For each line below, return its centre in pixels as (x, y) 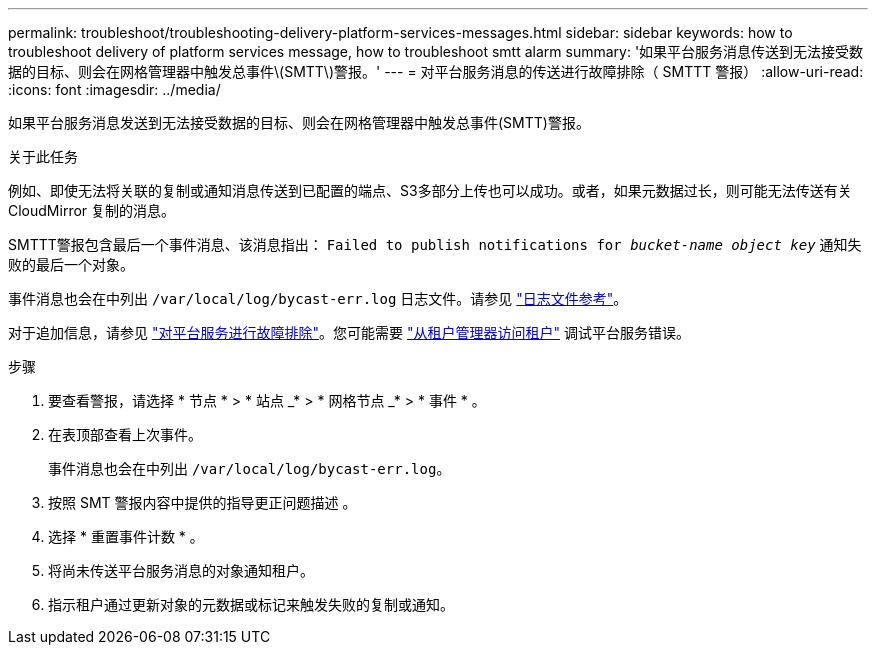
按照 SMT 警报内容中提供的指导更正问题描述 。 (202, 502)
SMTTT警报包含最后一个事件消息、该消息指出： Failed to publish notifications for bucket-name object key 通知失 (435, 244)
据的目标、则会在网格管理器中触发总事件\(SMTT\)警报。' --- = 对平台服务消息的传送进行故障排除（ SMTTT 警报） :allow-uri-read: (436, 71)
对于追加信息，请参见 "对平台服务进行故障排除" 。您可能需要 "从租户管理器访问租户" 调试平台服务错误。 (349, 332)
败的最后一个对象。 (71, 264)
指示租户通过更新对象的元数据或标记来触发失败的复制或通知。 (251, 604)
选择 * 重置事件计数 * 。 (126, 536)
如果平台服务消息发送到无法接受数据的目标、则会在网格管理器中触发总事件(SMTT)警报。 (299, 122)
